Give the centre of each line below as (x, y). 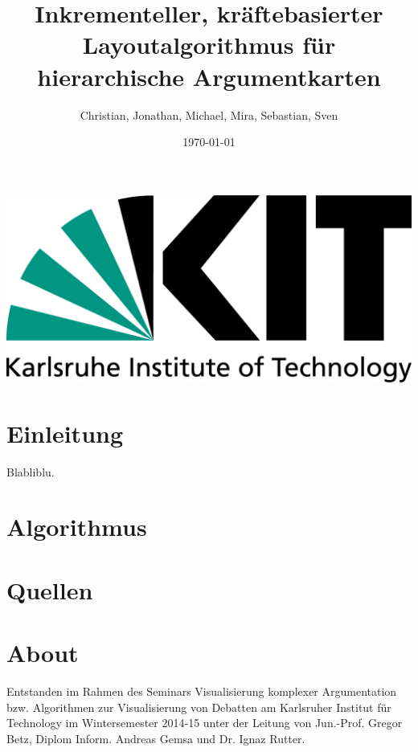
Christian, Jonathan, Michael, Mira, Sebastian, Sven (209, 114)
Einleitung (65, 433)
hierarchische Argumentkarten (209, 76)
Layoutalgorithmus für (209, 45)
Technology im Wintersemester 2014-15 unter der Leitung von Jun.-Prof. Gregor (205, 723)
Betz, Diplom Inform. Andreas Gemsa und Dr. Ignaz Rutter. (156, 738)
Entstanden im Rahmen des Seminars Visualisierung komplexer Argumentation (202, 691)
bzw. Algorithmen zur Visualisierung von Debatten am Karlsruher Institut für (199, 707)
